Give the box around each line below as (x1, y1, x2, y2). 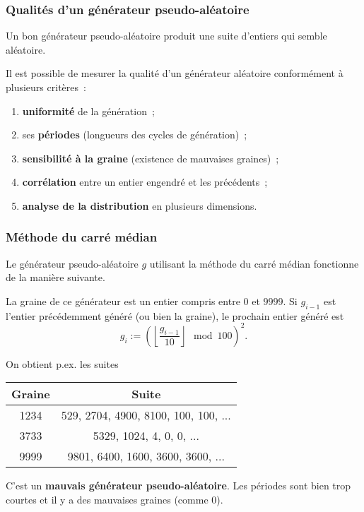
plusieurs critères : (6, 80, 86, 94)
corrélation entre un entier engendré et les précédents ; (22, 174, 268, 189)
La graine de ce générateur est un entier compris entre (6, 293, 240, 308)
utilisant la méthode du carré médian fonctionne (149, 256, 359, 270)
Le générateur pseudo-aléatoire (6, 256, 139, 270)
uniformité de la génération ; (22, 103, 155, 118)
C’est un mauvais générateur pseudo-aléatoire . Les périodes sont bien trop (6, 478, 351, 493)
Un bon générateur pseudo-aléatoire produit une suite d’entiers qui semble (6, 28, 327, 43)
